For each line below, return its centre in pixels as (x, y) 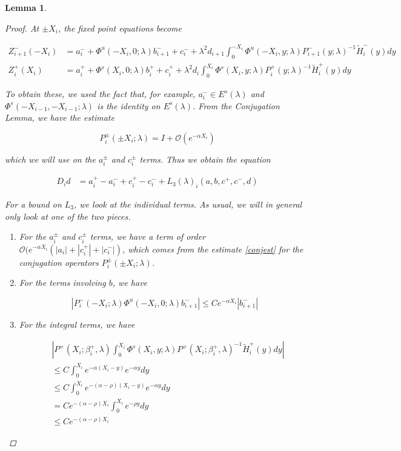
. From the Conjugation (236, 105)
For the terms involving (62, 283)
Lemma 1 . (26, 7)
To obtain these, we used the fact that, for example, (100, 94)
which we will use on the (50, 159)
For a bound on (33, 204)
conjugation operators (59, 262)
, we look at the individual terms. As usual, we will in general (188, 204)
